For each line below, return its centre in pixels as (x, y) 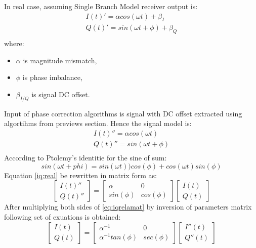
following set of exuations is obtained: (62, 216)
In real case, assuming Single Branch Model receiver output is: (101, 6)
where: (14, 43)
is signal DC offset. (61, 94)
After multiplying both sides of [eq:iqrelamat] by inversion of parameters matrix (128, 207)
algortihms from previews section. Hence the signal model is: (98, 123)
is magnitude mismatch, (60, 60)
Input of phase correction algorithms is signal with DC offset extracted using (123, 113)
